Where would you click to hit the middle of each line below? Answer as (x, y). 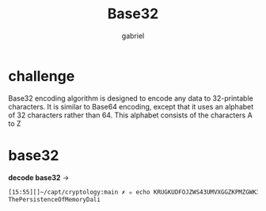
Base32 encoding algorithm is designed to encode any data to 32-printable (131, 98)
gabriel (133, 36)
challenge (42, 76)
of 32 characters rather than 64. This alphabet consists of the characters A (131, 115)
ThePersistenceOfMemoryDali (55, 199)
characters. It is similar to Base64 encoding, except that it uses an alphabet (131, 106)
